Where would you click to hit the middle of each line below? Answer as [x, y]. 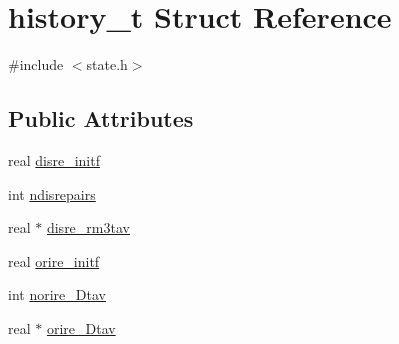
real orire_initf [54, 260]
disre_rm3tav [88, 227]
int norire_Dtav [57, 294]
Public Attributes [101, 118]
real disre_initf [54, 159]
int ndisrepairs [52, 193]
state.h [107, 64]
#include [36, 64]
